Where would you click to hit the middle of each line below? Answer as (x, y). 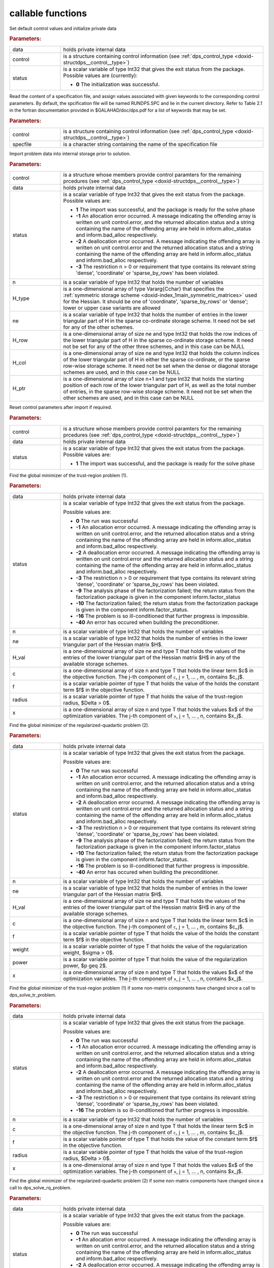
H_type (21, 298)
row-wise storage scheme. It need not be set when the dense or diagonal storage (161, 366)
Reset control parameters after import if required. (61, 407)
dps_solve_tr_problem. (33, 995)
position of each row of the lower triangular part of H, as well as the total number (160, 385)
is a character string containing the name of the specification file (140, 145)
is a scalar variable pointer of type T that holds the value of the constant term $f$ (161, 1139)
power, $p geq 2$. (85, 965)
